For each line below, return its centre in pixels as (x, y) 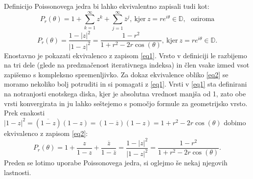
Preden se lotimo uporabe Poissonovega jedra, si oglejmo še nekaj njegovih (116, 163)
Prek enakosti (24, 113)
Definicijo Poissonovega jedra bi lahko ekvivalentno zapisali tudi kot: (107, 6)
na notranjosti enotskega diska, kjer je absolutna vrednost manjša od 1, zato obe (125, 93)
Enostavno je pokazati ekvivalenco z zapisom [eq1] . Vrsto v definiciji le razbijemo (126, 55)
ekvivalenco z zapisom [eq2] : (46, 133)
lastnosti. (18, 172)
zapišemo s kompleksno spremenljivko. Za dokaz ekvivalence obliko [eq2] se (116, 74)
